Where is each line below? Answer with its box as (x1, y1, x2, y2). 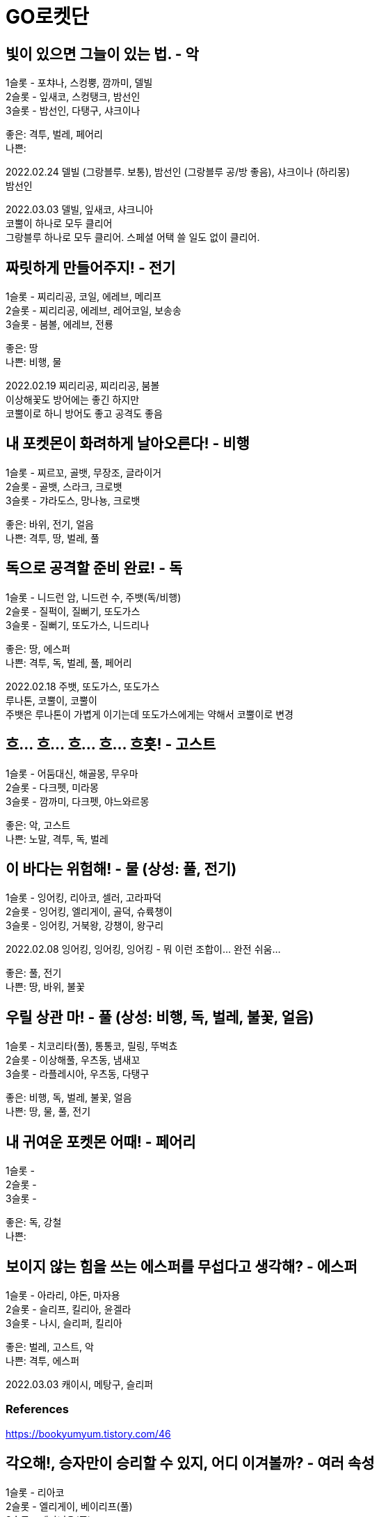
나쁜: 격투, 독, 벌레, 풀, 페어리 (6, 656, 132, 669)
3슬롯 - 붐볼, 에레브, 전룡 (6, 318, 113, 331)
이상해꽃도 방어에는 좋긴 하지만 (6, 394, 140, 406)
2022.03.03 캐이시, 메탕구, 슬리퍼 (6, 1378, 154, 1390)
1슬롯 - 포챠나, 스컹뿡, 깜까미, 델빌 (6, 77, 153, 89)
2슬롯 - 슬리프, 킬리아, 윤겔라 (6, 1302, 131, 1315)
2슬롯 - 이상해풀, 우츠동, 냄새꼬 (6, 1054, 140, 1066)
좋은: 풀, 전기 (6, 967, 62, 979)
